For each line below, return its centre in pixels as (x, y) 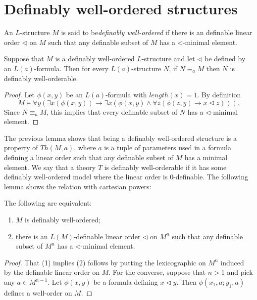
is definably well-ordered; (63, 220)
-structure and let (168, 59)
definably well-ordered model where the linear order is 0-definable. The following (126, 177)
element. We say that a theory (50, 167)
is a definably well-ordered (95, 59)
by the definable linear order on (52, 272)
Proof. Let (19, 95)
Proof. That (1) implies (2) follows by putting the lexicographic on (105, 262)
